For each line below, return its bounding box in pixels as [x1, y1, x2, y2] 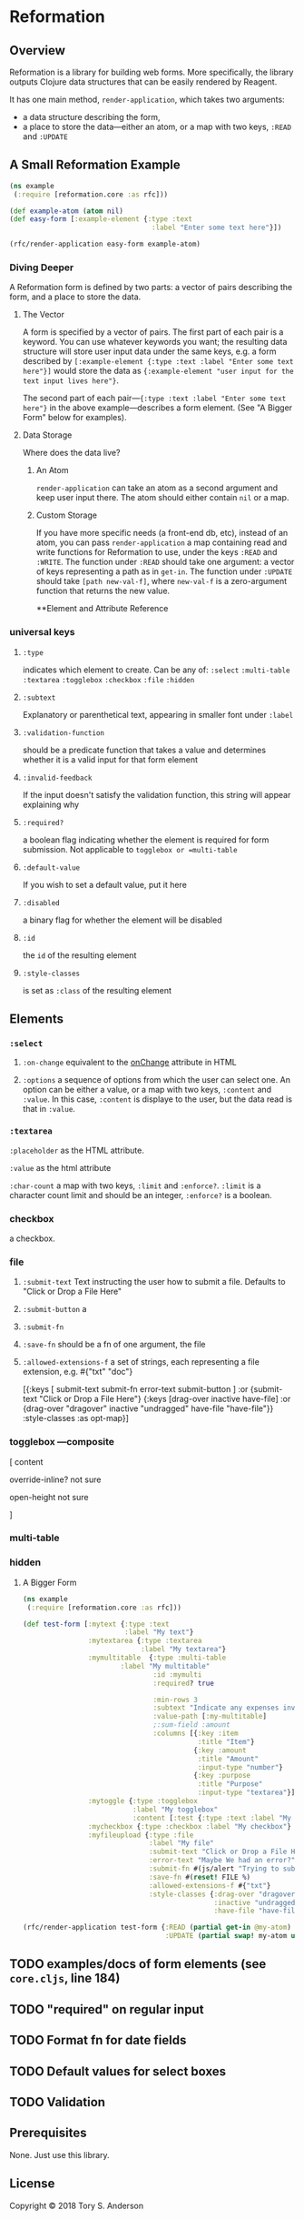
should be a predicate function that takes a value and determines [22, 744, 266, 755]
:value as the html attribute [9, 1162, 112, 1173]
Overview [9, 43, 66, 58]
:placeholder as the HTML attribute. [9, 1145, 145, 1155]
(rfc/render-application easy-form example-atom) [9, 239, 201, 249]
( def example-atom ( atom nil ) [9, 207, 124, 216]
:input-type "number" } [197, 1762, 283, 1771]
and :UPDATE [22, 131, 68, 142]
